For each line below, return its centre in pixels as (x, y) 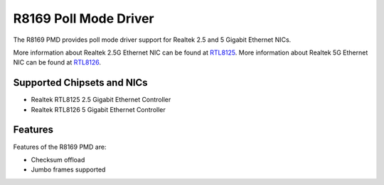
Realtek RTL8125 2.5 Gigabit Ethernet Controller (101, 100)
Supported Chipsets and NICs (81, 83)
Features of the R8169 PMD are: (60, 147)
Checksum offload (58, 159)
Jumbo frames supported (68, 169)
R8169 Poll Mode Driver (84, 18)
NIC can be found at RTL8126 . (57, 62)
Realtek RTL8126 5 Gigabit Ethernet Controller (98, 109)
